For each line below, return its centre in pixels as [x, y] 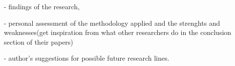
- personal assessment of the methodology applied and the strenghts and [112, 23]
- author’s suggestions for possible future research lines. [87, 58]
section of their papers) [39, 41]
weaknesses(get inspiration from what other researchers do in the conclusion [118, 32]
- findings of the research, [42, 6]
